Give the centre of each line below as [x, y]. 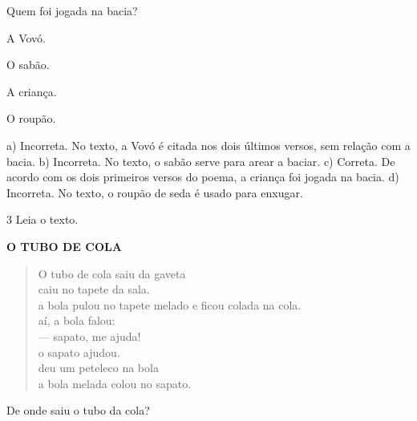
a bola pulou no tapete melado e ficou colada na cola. [170, 304]
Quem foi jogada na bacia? [72, 10]
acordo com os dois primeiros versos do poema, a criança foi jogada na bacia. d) [203, 177]
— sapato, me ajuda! [89, 336]
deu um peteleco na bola [98, 368]
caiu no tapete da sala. [94, 289]
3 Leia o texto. [43, 219]
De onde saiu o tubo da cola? [78, 410]
